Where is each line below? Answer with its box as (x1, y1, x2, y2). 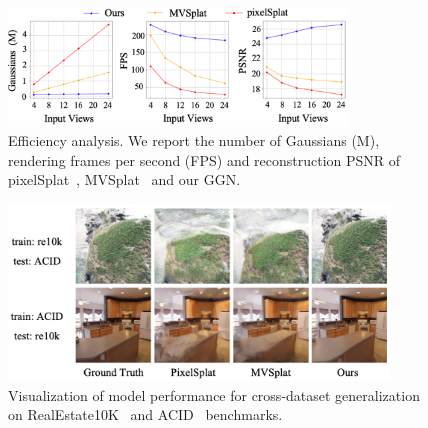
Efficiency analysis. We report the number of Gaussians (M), (8, 130, 380, 151)
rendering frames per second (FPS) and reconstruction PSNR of (8, 149, 401, 170)
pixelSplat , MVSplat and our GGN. (8, 169, 241, 190)
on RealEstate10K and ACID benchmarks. (8, 404, 283, 425)
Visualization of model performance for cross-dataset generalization (8, 384, 420, 405)
